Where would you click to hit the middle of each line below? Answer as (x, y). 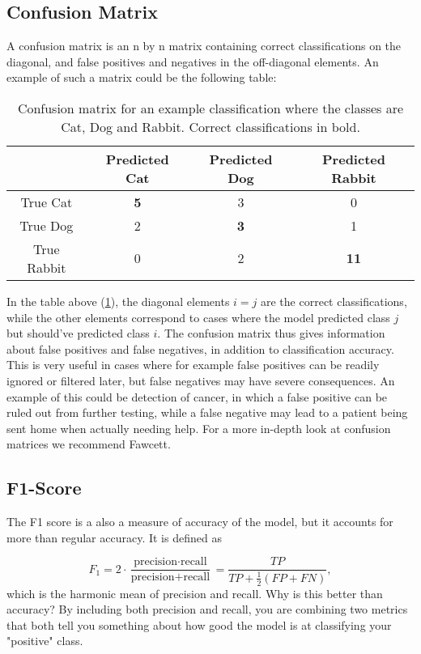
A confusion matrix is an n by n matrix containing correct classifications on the (204, 46)
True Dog (47, 225)
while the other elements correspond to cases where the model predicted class (198, 317)
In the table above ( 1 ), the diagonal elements (118, 301)
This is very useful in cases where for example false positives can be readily (193, 365)
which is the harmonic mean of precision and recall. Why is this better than (195, 593)
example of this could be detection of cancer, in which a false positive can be (197, 396)
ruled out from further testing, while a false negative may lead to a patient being (207, 412)
